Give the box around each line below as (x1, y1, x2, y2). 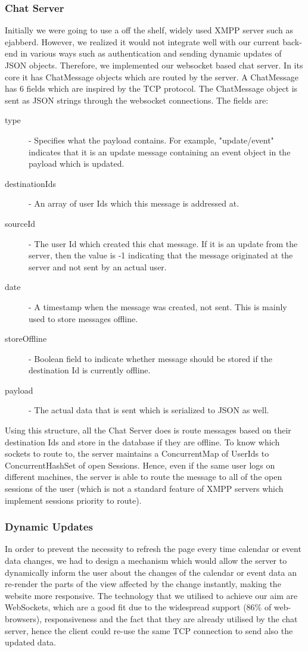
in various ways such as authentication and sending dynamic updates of (20, 47, 282, 60)
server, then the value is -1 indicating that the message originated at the (29, 249, 293, 261)
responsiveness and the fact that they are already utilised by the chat (44, 613, 298, 625)
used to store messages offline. (29, 312, 138, 325)
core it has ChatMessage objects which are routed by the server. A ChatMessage (5, 70, 298, 83)
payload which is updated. (29, 157, 125, 170)
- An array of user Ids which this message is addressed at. (29, 197, 239, 210)
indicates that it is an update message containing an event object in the (29, 145, 291, 158)
